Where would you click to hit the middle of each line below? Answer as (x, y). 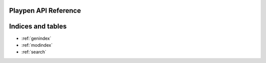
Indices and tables (38, 26)
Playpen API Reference (45, 11)
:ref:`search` (34, 52)
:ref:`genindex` (36, 38)
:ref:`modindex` (37, 45)
